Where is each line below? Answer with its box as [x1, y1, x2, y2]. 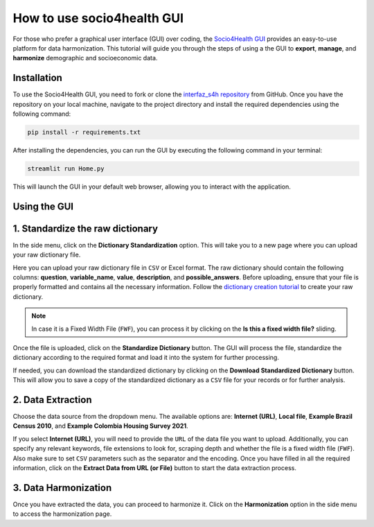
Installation [12, 72, 62, 84]
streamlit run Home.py [27, 164, 105, 173]
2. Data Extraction [12, 394, 92, 406]
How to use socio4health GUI [12, 10, 184, 26]
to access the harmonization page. [12, 510, 112, 518]
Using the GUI [12, 200, 74, 212]
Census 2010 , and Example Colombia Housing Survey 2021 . [12, 422, 188, 430]
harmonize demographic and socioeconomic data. [12, 54, 158, 62]
